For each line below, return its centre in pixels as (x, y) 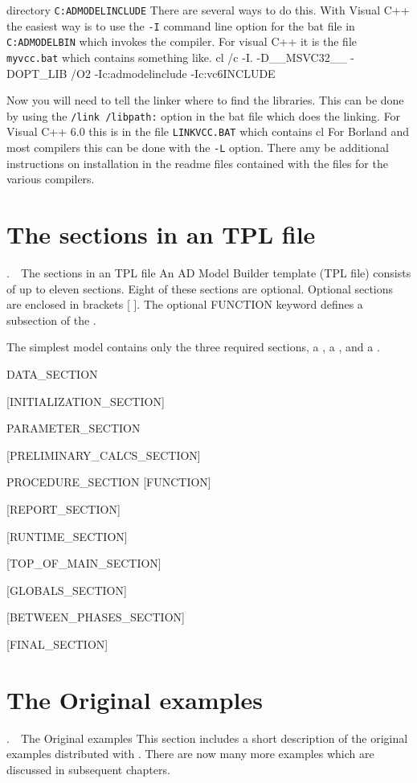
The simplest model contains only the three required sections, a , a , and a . (193, 347)
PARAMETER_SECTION (74, 428)
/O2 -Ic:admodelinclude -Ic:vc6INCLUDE (173, 73)
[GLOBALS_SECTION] (67, 590)
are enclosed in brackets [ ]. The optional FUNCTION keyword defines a (185, 304)
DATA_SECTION (52, 374)
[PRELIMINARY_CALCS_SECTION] (104, 455)
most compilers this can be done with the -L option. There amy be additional (198, 148)
